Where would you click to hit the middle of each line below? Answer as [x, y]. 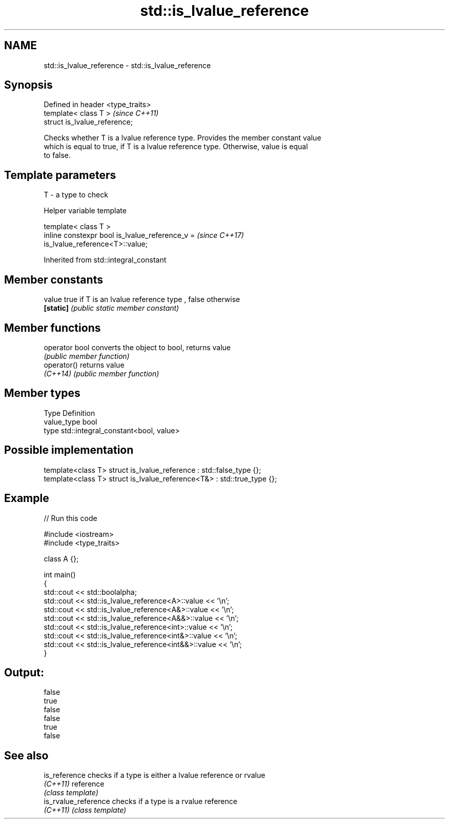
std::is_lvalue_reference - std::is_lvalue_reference [127, 65]
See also [26, 755]
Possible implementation [69, 450]
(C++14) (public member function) [101, 373]
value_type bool [70, 421]
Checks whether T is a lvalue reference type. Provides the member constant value [182, 138]
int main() [60, 574]
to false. [57, 155]
